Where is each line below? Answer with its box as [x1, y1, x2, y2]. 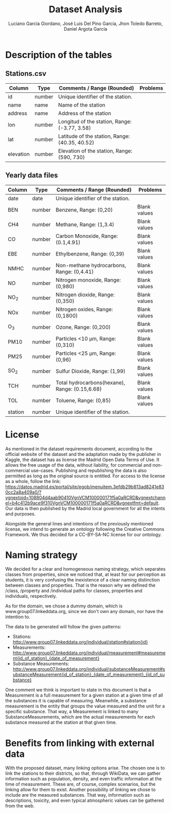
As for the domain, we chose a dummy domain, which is [5, 603, 123, 609]
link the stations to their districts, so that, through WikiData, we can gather [5, 770, 161, 776]
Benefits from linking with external [5, 737, 155, 749]
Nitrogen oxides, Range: [55, 306, 113, 313]
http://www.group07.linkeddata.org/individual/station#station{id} [12, 639, 149, 645]
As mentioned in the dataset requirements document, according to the [5, 445, 153, 452]
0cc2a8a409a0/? [5, 489, 42, 495]
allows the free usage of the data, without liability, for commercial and [5, 462, 152, 468]
